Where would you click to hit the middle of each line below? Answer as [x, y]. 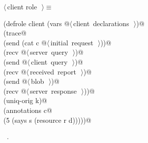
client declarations [101, 23]
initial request [72, 42]
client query [49, 61]
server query [49, 52]
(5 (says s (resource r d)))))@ [47, 120]
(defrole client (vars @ [37, 23]
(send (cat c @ [25, 42]
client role [22, 6]
